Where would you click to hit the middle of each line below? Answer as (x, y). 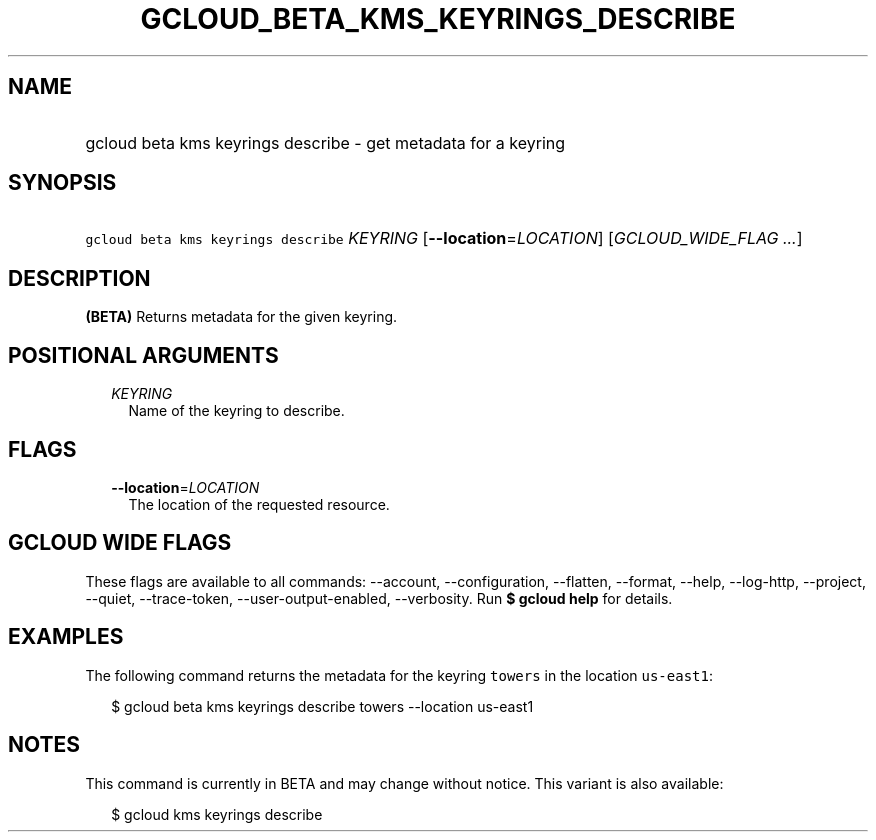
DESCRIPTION (79, 278)
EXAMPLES (66, 637)
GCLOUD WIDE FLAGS (120, 543)
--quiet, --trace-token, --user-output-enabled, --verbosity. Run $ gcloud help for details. (379, 598)
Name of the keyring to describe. (236, 411)
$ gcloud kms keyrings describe (217, 814)
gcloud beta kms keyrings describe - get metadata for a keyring (325, 142)
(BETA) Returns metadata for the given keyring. (241, 317)
